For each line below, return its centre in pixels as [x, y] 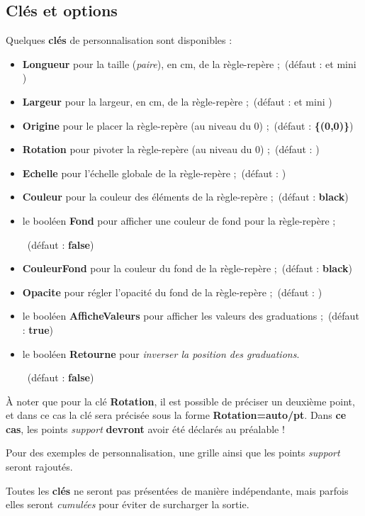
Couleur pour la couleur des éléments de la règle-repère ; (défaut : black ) [185, 197]
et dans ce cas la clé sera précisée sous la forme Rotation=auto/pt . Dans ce [176, 415]
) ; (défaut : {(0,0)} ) [306, 125]
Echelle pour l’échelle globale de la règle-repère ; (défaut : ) [154, 173]
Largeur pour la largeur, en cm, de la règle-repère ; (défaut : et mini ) [177, 101]
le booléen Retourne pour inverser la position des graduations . [161, 353]
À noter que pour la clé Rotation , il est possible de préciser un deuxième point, [180, 401]
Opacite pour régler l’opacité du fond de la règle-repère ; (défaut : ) [172, 292]
